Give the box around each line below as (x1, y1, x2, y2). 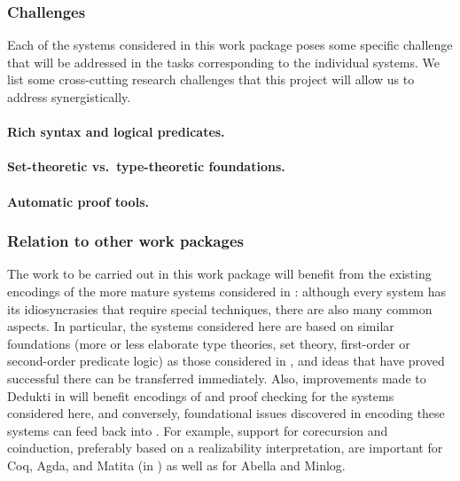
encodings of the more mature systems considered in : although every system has (7, 281, 446, 300)
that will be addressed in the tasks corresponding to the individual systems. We (7, 52, 441, 71)
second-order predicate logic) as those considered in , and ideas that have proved (7, 351, 445, 370)
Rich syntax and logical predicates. (7, 122, 225, 141)
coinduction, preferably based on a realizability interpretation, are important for (7, 438, 443, 457)
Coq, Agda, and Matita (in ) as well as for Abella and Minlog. (7, 455, 346, 474)
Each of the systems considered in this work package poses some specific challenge (7, 35, 453, 54)
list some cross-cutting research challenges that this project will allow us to (7, 70, 415, 89)
